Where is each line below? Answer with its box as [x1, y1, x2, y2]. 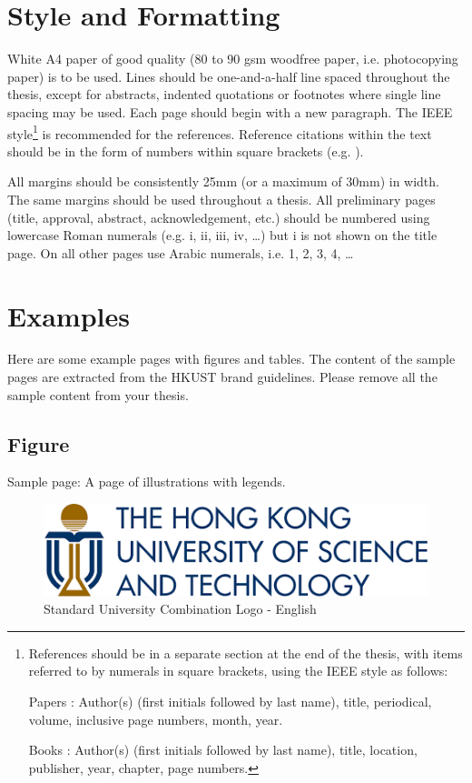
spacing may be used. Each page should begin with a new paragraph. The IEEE [7, 102, 453, 121]
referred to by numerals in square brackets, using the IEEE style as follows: [28, 661, 448, 680]
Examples [7, 296, 130, 334]
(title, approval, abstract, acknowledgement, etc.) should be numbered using [7, 207, 430, 226]
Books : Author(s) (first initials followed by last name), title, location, [28, 740, 418, 759]
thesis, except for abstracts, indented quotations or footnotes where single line [7, 85, 441, 104]
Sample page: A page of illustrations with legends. [7, 472, 286, 491]
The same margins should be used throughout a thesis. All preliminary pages [7, 189, 436, 208]
